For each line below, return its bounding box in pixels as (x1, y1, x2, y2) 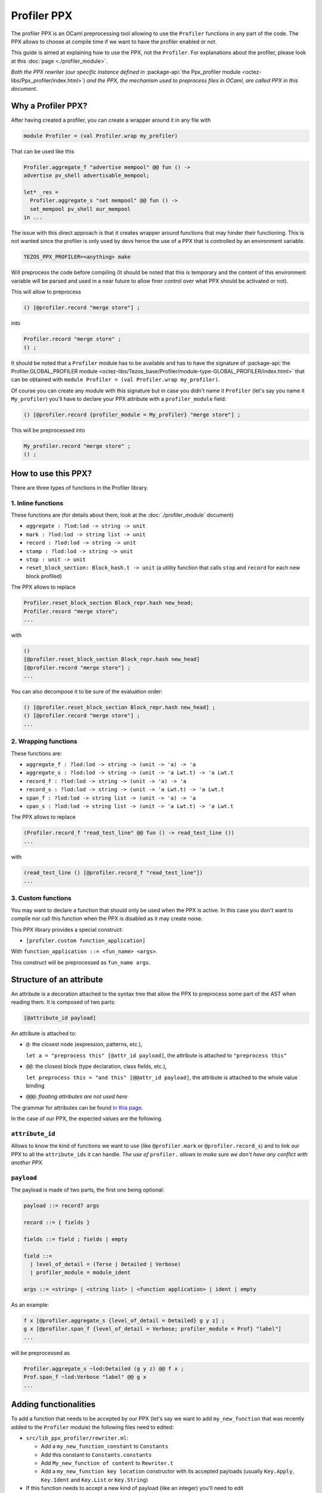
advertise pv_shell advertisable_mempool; (23, 172, 150, 179)
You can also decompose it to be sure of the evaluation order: (11, 688, 163, 695)
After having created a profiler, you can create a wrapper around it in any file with (11, 116, 211, 124)
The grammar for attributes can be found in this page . (11, 1104, 143, 1111)
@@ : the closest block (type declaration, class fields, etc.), (26, 1063, 167, 1070)
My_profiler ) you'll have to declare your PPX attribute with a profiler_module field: (11, 395, 227, 403)
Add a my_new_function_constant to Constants (41, 1443, 169, 1450)
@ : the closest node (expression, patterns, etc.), (26, 1041, 143, 1048)
